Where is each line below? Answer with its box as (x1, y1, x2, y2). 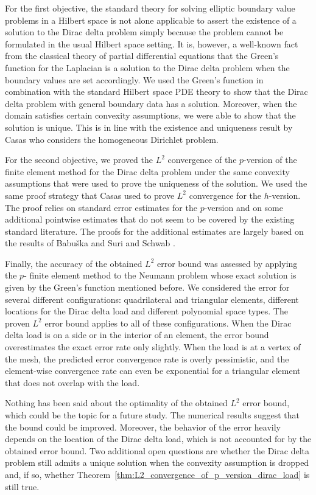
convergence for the (189, 189, 261, 201)
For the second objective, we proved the (5, 153, 153, 166)
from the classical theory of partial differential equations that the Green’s (5, 49, 279, 62)
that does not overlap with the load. (5, 376, 140, 389)
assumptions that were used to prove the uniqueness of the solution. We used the (5, 177, 307, 190)
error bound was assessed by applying (156, 257, 298, 269)
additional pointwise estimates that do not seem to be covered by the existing (5, 213, 295, 226)
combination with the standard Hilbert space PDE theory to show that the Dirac (5, 85, 308, 98)
